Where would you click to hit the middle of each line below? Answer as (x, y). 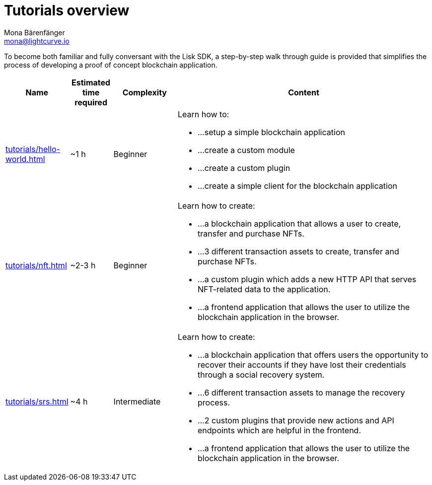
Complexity (144, 92)
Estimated (91, 82)
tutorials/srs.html (37, 401)
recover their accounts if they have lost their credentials (302, 364)
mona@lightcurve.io (37, 41)
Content (304, 92)
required (91, 102)
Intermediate (137, 401)
